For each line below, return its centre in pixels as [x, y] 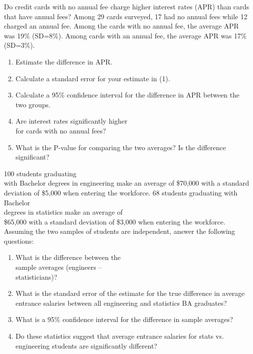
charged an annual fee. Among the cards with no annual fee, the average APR [122, 26]
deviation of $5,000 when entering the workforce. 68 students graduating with [121, 192]
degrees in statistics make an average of [63, 212]
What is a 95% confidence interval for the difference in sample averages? [124, 319]
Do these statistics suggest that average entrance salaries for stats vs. [120, 336]
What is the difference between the [68, 257]
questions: [19, 241]
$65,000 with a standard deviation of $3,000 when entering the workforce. [115, 221]
